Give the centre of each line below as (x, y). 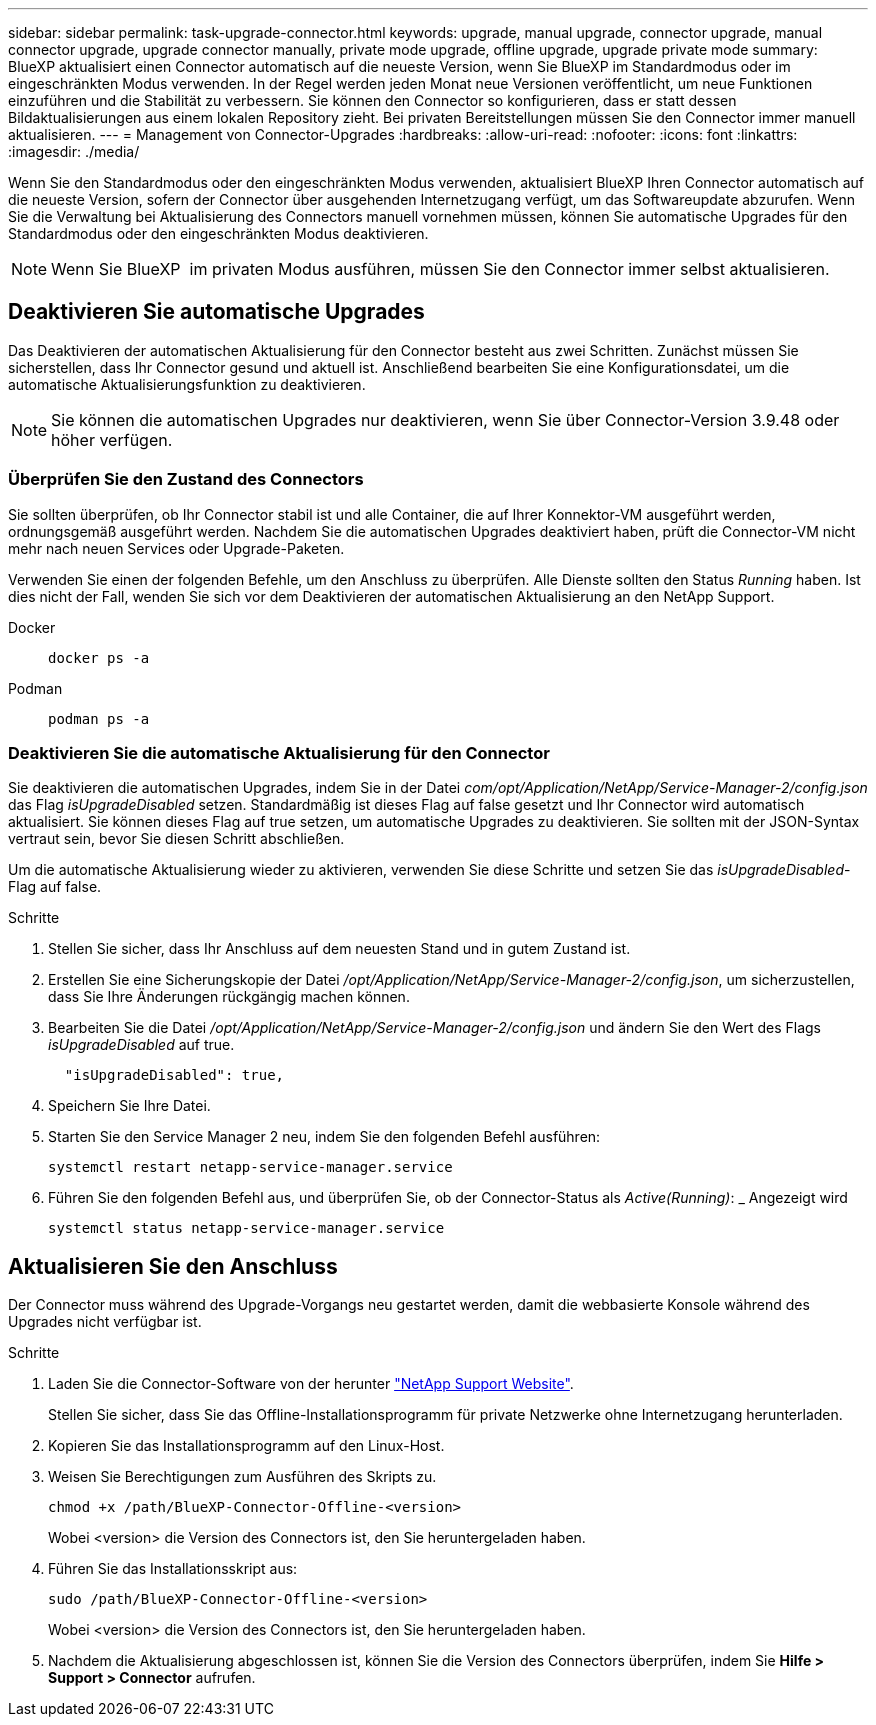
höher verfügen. (112, 439)
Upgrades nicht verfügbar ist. (105, 1322)
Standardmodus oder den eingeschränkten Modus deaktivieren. (218, 233)
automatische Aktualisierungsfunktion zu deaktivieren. (187, 384)
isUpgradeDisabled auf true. (141, 1045)
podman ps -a (99, 718)
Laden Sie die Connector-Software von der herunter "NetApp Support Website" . (311, 1384)
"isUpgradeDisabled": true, (174, 1075)
